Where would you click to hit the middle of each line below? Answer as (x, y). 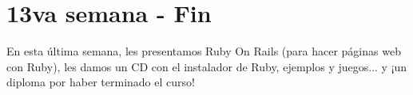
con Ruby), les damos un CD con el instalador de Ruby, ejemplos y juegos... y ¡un (207, 66)
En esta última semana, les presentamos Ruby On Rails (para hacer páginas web (204, 51)
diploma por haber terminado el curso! (101, 82)
